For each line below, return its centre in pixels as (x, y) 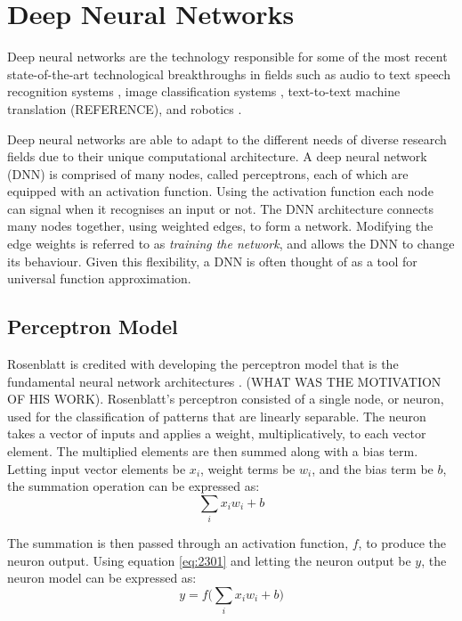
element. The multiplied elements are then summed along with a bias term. (213, 451)
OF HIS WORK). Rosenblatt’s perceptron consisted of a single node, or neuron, (226, 399)
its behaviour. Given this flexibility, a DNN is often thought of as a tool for (212, 261)
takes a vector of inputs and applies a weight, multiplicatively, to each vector (217, 433)
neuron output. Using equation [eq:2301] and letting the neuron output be (209, 560)
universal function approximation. (99, 278)
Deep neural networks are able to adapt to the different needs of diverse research (227, 139)
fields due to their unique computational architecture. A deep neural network (217, 156)
